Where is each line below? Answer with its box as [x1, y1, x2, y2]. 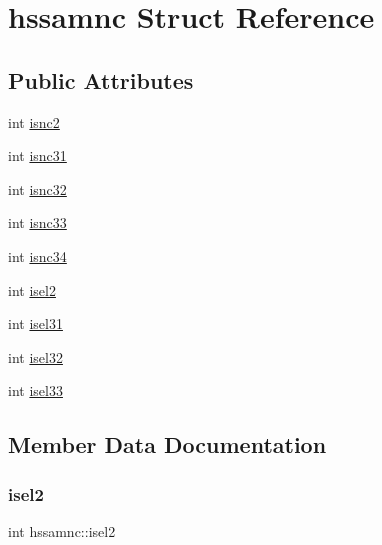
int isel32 [8, 346, 63, 367]
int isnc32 [8, 178, 67, 199]
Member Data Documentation [8, 429, 327, 460]
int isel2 [8, 279, 56, 300]
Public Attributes [8, 64, 194, 95]
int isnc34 [8, 245, 67, 266]
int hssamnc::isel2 [8, 520, 116, 541]
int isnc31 [8, 145, 67, 166]
